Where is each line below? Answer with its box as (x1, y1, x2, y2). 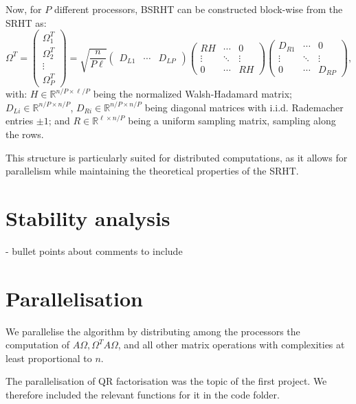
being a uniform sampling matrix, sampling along (128, 113, 336, 128)
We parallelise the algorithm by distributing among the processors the (5, 324, 300, 338)
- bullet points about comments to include (5, 243, 183, 258)
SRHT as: (5, 15, 47, 30)
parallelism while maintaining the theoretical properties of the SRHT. (5, 164, 299, 178)
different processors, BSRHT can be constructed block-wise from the (54, 2, 343, 16)
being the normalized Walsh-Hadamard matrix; (93, 87, 292, 101)
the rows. (5, 127, 44, 142)
